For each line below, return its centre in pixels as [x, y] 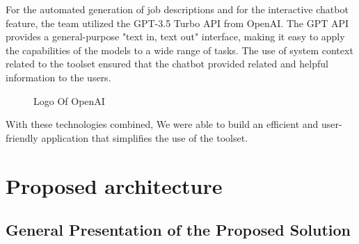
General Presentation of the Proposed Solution [178, 230]
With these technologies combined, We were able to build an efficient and [162, 124]
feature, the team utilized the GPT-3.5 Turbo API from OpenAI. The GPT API [177, 23]
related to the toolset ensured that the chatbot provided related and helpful [167, 64]
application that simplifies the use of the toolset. [145, 137]
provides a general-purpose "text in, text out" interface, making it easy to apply [175, 36]
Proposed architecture [114, 185]
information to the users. [58, 77]
